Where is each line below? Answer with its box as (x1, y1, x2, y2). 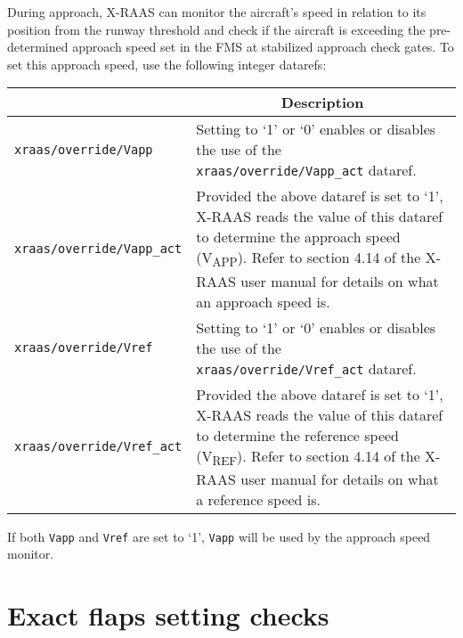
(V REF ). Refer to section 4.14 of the (196, 445, 420, 469)
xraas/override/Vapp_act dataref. (196, 159, 417, 181)
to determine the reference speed (196, 424, 399, 446)
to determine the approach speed (196, 226, 401, 248)
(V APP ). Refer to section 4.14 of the (196, 247, 421, 271)
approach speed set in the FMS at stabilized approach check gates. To (72, 37, 454, 56)
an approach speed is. (196, 290, 330, 312)
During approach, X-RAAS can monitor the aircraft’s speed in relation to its (7, 3, 426, 20)
